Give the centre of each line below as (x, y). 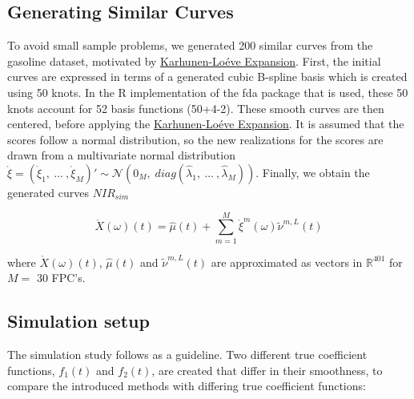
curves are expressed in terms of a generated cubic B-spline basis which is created (207, 77)
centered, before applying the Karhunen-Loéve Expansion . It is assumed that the (206, 124)
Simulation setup (78, 321)
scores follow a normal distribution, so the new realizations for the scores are (195, 139)
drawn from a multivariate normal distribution (121, 155)
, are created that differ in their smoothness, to (267, 370)
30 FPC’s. (61, 278)
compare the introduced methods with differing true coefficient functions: (187, 386)
